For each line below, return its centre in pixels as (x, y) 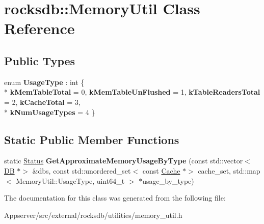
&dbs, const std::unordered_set (82, 170)
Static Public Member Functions (92, 139)
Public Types (40, 60)
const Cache (161, 170)
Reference (39, 28)
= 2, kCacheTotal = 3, (42, 102)
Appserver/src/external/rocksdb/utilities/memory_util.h (93, 215)
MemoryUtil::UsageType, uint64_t (70, 180)
